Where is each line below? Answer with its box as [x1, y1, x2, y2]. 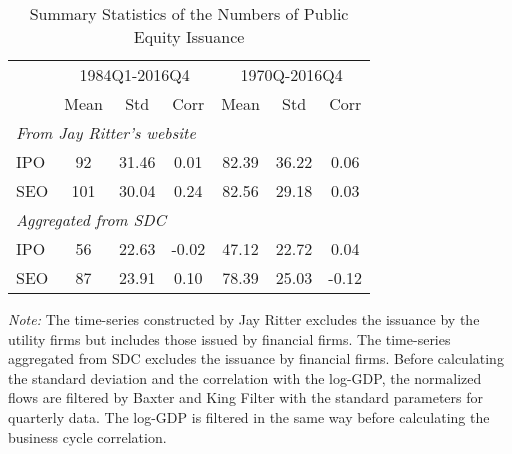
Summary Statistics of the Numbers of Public [29, 2, 349, 25]
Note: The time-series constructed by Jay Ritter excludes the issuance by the [8, 309, 480, 329]
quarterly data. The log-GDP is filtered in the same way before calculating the [8, 406, 490, 427]
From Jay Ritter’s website [16, 121, 196, 144]
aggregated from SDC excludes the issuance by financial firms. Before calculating [8, 348, 504, 369]
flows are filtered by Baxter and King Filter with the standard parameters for [8, 387, 484, 408]
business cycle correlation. [8, 426, 167, 447]
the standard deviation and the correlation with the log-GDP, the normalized [8, 367, 482, 388]
